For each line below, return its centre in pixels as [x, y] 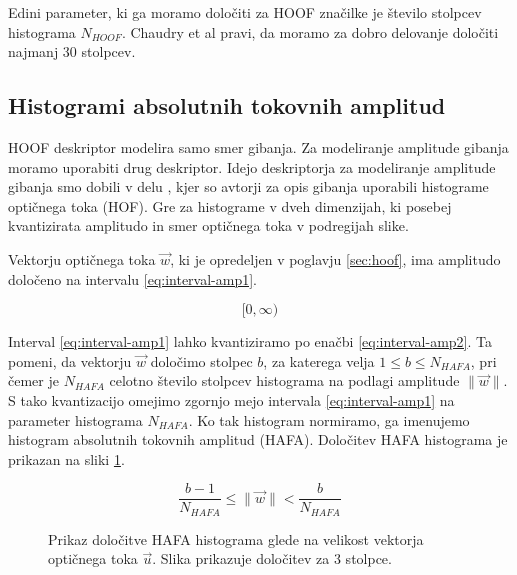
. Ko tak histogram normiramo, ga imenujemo [329, 419]
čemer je [33, 380]
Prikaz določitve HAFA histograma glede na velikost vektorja [236, 538]
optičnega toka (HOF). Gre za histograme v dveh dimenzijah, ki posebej [230, 205]
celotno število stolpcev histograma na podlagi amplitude [284, 380]
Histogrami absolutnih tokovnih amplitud [227, 105]
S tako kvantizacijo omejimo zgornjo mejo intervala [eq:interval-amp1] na [231, 399]
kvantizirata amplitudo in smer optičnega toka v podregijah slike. [208, 225]
